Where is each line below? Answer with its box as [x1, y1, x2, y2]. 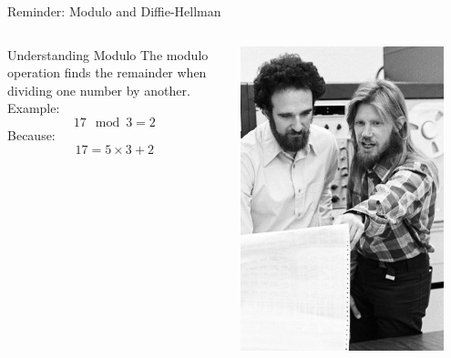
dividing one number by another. [7, 80, 190, 99]
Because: [7, 125, 56, 144]
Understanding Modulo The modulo [7, 45, 209, 64]
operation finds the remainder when [7, 63, 207, 82]
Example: [7, 98, 60, 118]
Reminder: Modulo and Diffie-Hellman [7, 2, 221, 20]
